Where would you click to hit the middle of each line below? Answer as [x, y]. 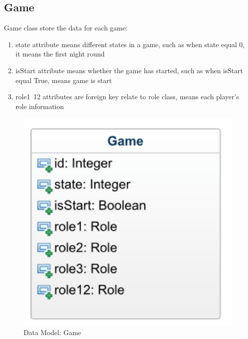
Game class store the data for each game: [66, 28]
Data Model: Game [52, 332]
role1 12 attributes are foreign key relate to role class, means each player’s [127, 97]
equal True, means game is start [64, 80]
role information [40, 106]
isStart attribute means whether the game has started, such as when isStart [129, 70]
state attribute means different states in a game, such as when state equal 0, [130, 44]
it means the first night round [60, 54]
